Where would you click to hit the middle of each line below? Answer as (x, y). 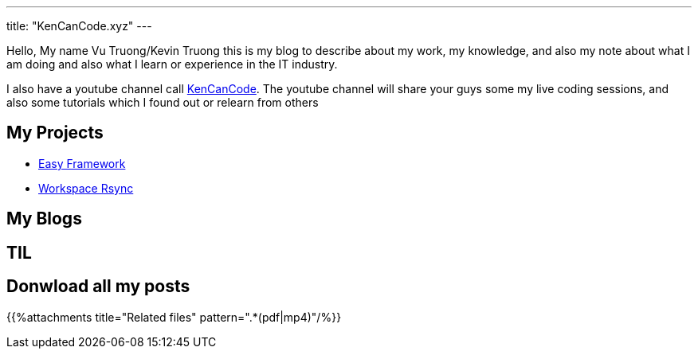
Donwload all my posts (98, 287)
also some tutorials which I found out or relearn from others (163, 102)
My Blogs (44, 219)
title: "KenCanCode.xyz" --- (79, 26)
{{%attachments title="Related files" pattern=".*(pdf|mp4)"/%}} (174, 317)
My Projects (55, 133)
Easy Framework (82, 163)
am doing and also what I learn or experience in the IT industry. (172, 64)
